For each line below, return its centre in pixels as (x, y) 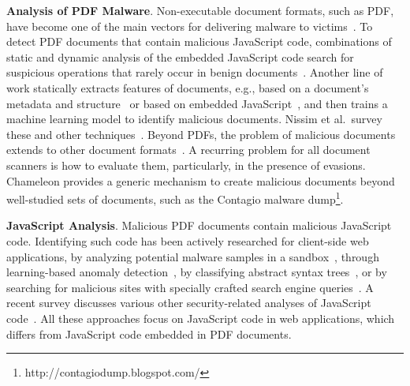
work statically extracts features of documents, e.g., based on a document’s (188, 87)
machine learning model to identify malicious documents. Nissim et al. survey (194, 119)
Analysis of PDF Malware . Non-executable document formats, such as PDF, (200, 10)
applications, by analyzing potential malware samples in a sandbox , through (193, 256)
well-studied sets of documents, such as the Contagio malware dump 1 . (175, 198)
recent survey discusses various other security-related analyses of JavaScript (189, 303)
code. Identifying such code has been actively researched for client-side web (188, 240)
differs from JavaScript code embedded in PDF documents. (149, 334)
